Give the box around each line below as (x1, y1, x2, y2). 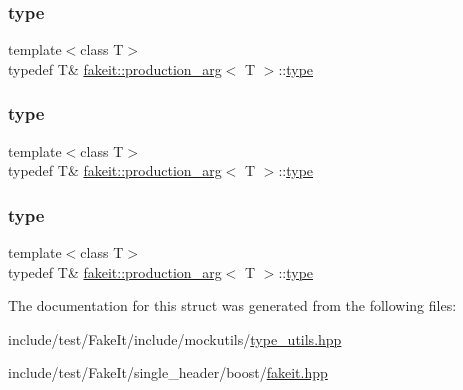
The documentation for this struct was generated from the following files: (8, 295, 457, 316)
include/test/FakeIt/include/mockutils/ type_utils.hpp (8, 328, 342, 349)
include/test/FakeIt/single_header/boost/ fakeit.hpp (8, 362, 328, 383)
